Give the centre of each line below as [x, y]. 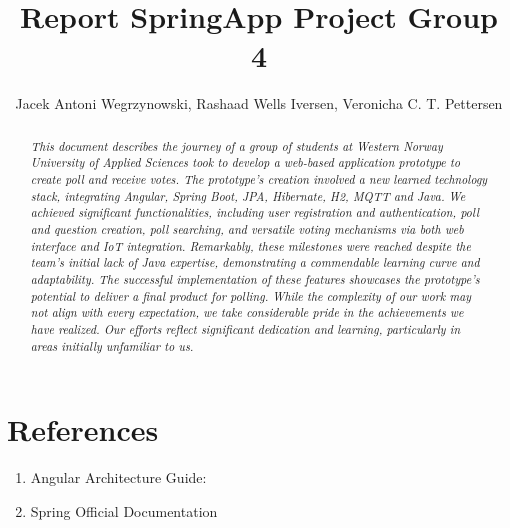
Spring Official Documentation [124, 510]
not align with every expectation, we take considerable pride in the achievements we [247, 312]
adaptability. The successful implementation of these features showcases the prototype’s [255, 278]
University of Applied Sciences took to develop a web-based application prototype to [245, 162]
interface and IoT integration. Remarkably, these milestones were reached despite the [250, 245]
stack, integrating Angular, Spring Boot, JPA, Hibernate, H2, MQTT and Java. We [248, 195]
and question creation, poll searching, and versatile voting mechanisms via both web [247, 228]
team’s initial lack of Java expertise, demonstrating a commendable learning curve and [255, 262]
